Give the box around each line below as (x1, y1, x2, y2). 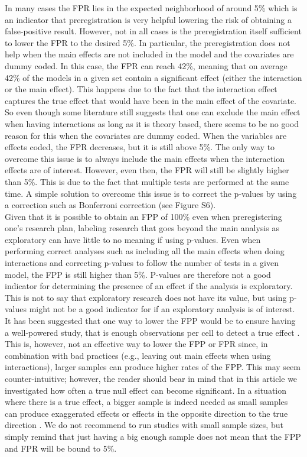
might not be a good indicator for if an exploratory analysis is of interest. (29, 303, 295, 315)
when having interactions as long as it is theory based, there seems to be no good (5, 117, 299, 129)
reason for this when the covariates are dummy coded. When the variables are (5, 129, 287, 141)
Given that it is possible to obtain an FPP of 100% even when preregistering (5, 210, 282, 222)
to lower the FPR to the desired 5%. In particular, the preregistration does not (5, 36, 290, 48)
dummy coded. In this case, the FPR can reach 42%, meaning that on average (5, 59, 288, 72)
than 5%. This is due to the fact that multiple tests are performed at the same (5, 175, 289, 187)
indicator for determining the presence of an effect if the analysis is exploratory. (5, 280, 293, 292)
